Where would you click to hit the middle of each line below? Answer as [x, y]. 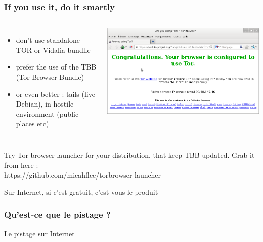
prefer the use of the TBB [56, 67]
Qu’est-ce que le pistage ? [57, 214]
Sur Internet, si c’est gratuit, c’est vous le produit [81, 192]
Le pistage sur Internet [39, 233]
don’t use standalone [48, 40]
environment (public [47, 113]
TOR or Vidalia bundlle [53, 49]
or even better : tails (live [55, 94]
